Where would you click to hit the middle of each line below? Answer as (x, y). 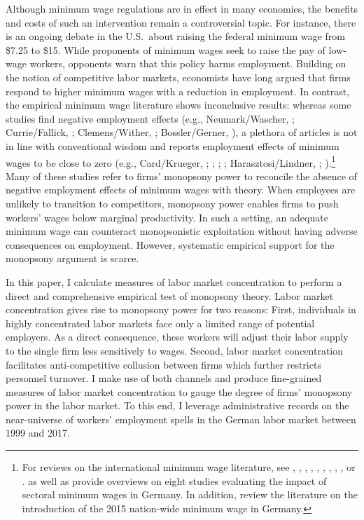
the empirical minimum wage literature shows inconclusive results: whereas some (178, 105)
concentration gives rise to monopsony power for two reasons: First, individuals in (181, 309)
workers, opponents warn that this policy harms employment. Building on (188, 63)
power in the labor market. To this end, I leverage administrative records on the (177, 405)
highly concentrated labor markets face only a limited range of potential (160, 323)
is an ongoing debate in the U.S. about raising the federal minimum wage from (175, 36)
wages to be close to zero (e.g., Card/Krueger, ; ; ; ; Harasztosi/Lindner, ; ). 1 (171, 161)
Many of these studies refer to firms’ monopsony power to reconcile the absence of (181, 176)
